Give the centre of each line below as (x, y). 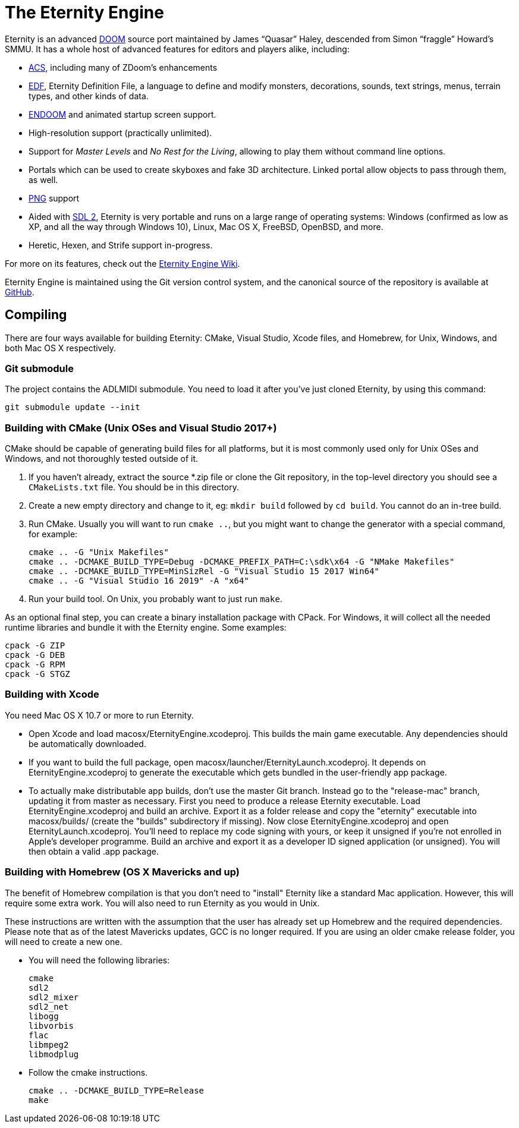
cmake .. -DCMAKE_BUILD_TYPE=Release (117, 1090)
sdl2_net (49, 1006)
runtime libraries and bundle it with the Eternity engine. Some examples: (146, 628)
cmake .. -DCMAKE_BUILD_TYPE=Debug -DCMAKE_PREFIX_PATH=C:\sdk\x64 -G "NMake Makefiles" (242, 562)
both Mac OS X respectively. (61, 348)
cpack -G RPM (35, 665)
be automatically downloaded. (87, 743)
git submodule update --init (73, 407)
